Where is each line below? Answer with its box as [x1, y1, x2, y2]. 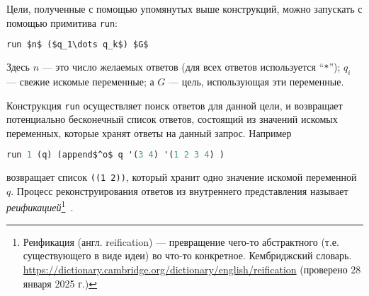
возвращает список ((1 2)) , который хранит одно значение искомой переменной [6, 170, 357, 184]
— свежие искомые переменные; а [6, 73, 154, 88]
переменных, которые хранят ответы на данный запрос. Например [6, 125, 292, 140]
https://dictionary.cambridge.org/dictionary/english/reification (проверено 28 [23, 261, 361, 276]
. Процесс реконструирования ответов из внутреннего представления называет [11, 183, 348, 198]
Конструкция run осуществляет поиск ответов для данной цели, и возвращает [6, 97, 343, 112]
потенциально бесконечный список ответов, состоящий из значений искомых [6, 112, 338, 126]
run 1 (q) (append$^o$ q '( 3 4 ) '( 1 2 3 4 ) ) [6, 150, 225, 160]
